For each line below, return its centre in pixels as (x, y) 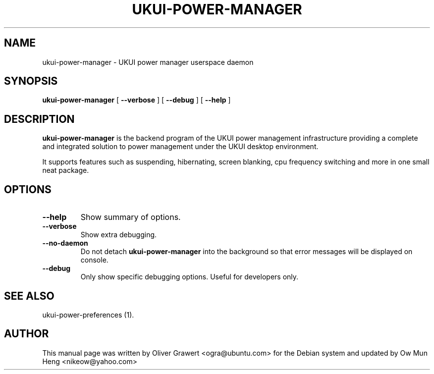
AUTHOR (27, 334)
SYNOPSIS (31, 81)
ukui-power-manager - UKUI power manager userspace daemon (148, 62)
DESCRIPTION (39, 119)
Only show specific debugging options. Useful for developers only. (190, 277)
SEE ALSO (29, 296)
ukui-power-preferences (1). (88, 315)
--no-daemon (65, 243)
